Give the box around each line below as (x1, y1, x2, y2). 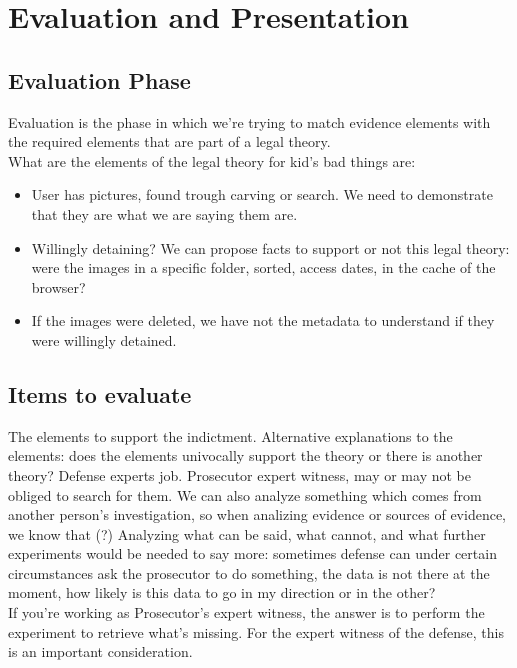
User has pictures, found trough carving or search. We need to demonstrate (31, 184, 493, 205)
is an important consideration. (8, 641, 193, 662)
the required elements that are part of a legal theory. (8, 131, 331, 152)
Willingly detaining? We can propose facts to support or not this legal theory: (31, 237, 510, 258)
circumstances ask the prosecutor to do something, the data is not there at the (8, 562, 490, 583)
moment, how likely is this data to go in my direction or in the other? (8, 582, 436, 603)
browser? (31, 276, 86, 297)
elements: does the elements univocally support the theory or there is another (8, 445, 483, 466)
